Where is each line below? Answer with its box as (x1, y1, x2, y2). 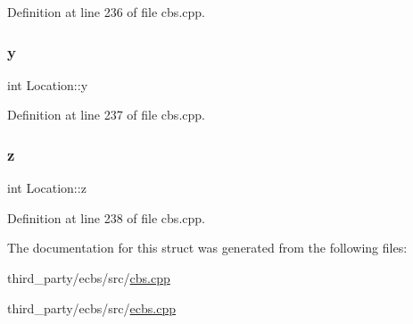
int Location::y (7, 75, 88, 94)
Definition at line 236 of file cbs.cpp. (7, 3, 205, 21)
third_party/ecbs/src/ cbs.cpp (7, 269, 170, 287)
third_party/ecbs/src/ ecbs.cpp (7, 298, 176, 317)
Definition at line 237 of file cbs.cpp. (7, 105, 205, 124)
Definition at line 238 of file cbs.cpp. (7, 208, 205, 227)
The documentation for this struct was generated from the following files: (7, 238, 408, 257)
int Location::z (7, 179, 87, 197)
